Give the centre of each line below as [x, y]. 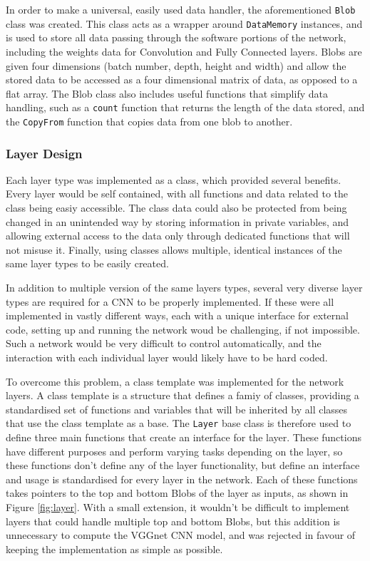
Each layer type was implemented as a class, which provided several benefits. [174, 179]
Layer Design [44, 153]
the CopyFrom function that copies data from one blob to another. [149, 121]
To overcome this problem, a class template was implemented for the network [175, 381]
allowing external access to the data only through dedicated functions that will [178, 236]
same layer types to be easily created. [87, 263]
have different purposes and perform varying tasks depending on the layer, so [174, 451]
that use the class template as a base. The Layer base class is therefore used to [179, 423]
